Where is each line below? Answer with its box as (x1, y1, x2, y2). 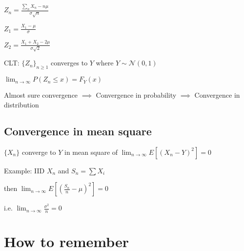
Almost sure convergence (4, 90, 78, 100)
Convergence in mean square (4, 123, 152, 138)
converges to (50, 58, 88, 68)
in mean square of (64, 146, 118, 157)
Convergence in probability (96, 90, 177, 100)
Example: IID (4, 165, 45, 175)
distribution (4, 99, 39, 109)
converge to (21, 146, 56, 157)
